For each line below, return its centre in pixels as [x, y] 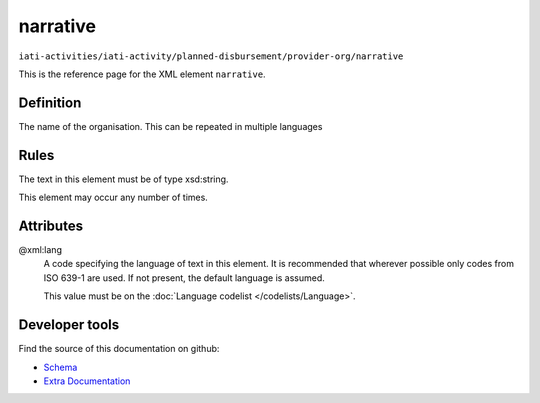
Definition [50, 102]
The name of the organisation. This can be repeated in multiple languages [170, 126]
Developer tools [69, 325]
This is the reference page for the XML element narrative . [142, 74]
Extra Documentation [87, 381]
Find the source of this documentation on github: [119, 349]
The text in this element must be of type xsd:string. [123, 179]
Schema [60, 367]
